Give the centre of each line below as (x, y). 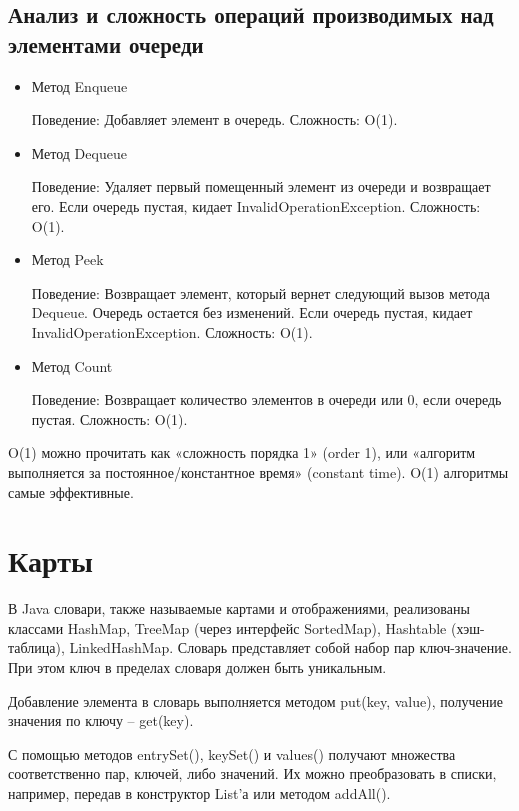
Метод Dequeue (79, 152)
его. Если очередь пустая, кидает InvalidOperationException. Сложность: (256, 205)
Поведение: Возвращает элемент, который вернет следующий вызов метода (260, 292)
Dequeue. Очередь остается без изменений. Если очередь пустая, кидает (252, 312)
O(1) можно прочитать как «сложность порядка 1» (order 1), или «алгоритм (242, 452)
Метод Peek (67, 259)
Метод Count (72, 365)
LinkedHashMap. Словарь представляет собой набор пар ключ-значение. (290, 647)
